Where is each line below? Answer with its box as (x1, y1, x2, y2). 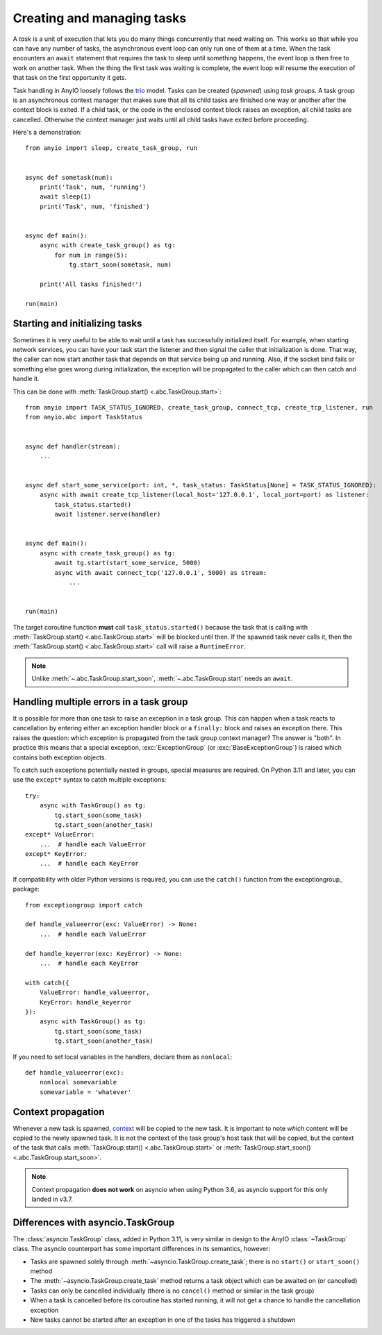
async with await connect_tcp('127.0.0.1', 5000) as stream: (54, 569, 267, 576)
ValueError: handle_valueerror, (39, 989, 150, 996)
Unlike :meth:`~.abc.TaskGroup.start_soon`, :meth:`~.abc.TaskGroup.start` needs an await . (31, 674, 293, 683)
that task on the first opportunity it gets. (13, 74, 127, 82)
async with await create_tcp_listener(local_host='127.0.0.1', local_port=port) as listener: (39, 491, 369, 499)
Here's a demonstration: (13, 128, 83, 137)
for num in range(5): (54, 251, 128, 259)
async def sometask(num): (25, 174, 114, 181)
